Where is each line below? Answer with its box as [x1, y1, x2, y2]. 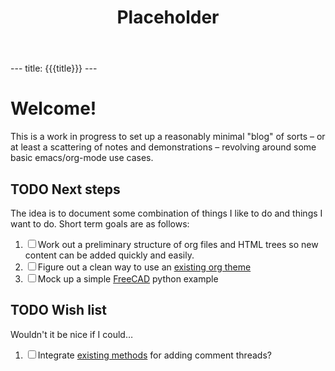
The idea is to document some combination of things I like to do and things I [10, 207, 323, 219]
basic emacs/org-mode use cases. [10, 152, 154, 164]
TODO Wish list [10, 302, 107, 319]
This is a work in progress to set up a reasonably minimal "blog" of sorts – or [10, 131, 326, 143]
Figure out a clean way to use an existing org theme [37, 261, 252, 273]
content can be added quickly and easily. [24, 249, 195, 261]
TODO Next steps [10, 181, 121, 198]
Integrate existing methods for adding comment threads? [37, 349, 272, 361]
